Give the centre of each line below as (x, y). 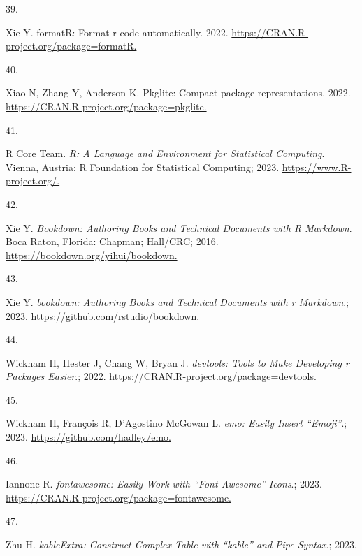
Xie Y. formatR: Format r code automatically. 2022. (117, 32)
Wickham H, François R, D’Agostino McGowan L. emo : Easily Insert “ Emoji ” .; (176, 423)
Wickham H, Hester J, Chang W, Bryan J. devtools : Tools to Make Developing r (178, 362)
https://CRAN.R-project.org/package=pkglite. (106, 106)
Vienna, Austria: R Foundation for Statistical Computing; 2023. (143, 167)
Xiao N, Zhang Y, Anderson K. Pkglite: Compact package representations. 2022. (178, 93)
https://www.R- (317, 167)
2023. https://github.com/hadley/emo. (88, 437)
